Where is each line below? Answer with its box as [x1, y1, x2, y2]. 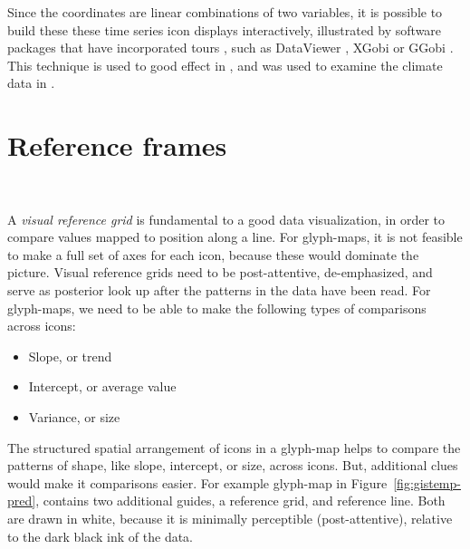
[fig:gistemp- [393, 473, 461, 492]
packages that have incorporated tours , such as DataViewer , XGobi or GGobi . [7, 38, 454, 57]
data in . [7, 73, 55, 92]
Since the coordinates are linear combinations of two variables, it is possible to [7, 3, 443, 21]
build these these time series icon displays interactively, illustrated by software [7, 20, 442, 39]
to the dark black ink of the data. [7, 526, 194, 545]
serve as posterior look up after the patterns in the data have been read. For [7, 281, 431, 300]
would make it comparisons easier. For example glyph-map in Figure [7, 473, 388, 492]
